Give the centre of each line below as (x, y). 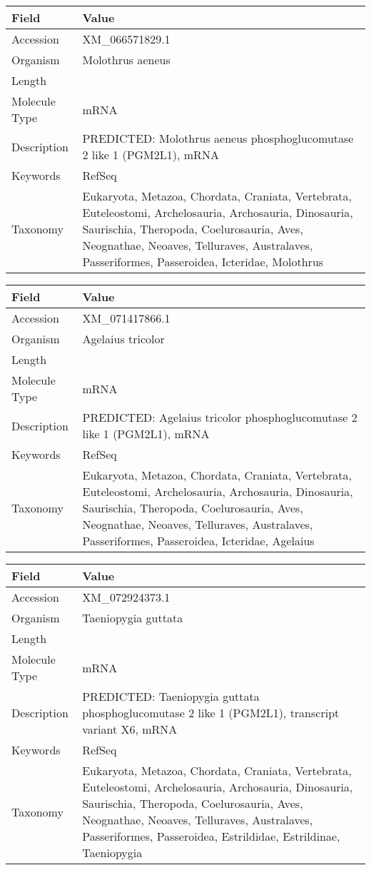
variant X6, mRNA (130, 729)
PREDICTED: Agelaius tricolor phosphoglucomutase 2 (220, 417)
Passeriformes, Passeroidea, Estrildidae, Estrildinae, (211, 836)
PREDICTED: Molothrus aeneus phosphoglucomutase (218, 138)
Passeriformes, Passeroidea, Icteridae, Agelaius (198, 541)
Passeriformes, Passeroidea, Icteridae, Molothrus (203, 262)
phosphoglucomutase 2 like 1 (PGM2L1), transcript (211, 713)
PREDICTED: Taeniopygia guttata (171, 696)
